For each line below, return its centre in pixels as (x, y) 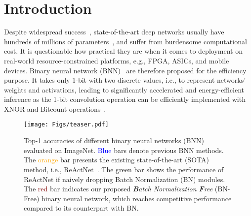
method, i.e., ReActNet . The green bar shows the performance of (124, 169)
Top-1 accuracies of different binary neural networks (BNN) (114, 140)
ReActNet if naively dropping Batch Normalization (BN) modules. (125, 179)
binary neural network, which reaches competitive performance (137, 198)
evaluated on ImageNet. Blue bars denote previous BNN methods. (124, 150)
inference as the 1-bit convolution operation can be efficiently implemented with (125, 99)
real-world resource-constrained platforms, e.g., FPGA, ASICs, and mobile (117, 60)
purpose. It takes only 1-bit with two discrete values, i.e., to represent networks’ (125, 80)
